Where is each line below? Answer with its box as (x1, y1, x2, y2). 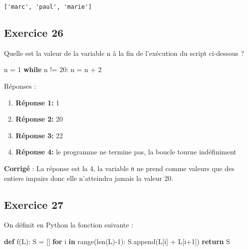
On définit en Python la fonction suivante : (4, 220, 134, 230)
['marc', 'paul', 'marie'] (4, 3, 92, 10)
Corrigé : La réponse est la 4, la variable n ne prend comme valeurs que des (4, 163, 234, 174)
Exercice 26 (4, 25, 64, 40)
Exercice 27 (4, 197, 64, 212)
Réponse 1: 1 (15, 97, 59, 107)
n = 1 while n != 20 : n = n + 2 (4, 64, 102, 75)
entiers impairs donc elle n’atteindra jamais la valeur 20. (4, 173, 173, 183)
